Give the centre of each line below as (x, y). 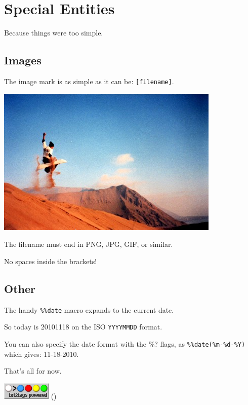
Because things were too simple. (54, 33)
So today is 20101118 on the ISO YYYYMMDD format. (83, 327)
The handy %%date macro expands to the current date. (89, 309)
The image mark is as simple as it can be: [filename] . (89, 81)
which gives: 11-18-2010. (42, 354)
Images (23, 60)
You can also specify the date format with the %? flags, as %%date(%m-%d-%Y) (125, 343)
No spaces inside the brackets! (51, 261)
